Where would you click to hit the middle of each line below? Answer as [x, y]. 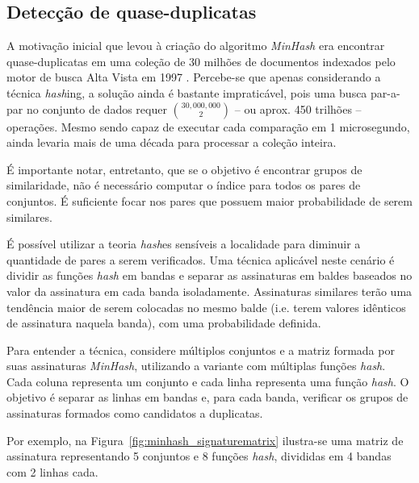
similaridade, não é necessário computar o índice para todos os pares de [184, 185]
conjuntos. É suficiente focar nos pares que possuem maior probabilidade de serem [209, 200]
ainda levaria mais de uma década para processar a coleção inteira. [172, 142]
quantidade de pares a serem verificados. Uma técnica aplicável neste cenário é [201, 259]
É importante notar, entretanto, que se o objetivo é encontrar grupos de [184, 169]
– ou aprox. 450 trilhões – [298, 108]
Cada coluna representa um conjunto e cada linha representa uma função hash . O [208, 381]
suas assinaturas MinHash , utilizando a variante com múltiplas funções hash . [196, 366]
